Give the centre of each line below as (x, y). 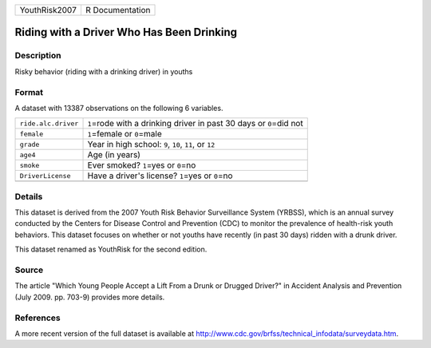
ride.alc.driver (49, 123)
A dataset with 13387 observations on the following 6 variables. (119, 108)
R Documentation (118, 10)
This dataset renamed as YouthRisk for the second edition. (111, 249)
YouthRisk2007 (48, 10)
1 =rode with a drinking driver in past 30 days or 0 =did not (195, 124)
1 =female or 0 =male (125, 134)
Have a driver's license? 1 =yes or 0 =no (160, 176)
